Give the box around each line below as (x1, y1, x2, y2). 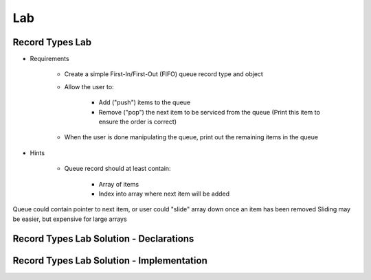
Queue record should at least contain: (64, 165, 171, 173)
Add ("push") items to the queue (98, 98, 191, 106)
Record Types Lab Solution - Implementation (12, 255, 207, 266)
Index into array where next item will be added (98, 189, 230, 198)
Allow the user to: (64, 82, 114, 91)
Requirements (30, 55, 69, 63)
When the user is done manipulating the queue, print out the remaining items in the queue (64, 133, 319, 141)
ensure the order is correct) (98, 117, 177, 126)
